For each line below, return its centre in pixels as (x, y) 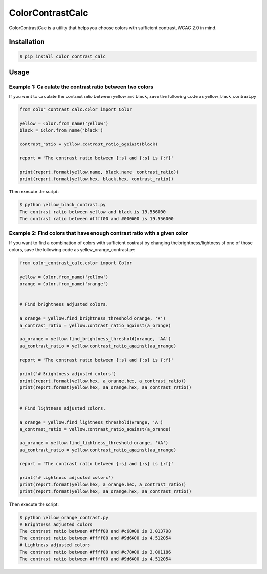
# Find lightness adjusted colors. (63, 408)
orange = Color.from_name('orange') (64, 284)
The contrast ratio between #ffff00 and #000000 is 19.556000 (96, 218)
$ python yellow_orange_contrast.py (64, 517)
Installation (27, 42)
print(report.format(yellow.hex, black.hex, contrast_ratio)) (96, 179)
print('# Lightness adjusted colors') (67, 478)
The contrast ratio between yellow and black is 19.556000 (92, 212)
